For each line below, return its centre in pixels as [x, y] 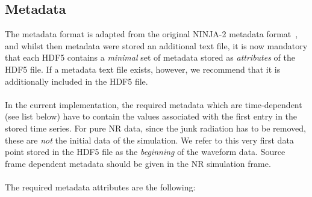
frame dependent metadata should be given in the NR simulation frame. [138, 163]
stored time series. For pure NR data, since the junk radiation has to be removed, [155, 128]
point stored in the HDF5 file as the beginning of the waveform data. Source [145, 152]
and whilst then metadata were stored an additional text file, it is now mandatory [156, 45]
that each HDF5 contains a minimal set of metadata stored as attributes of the [150, 57]
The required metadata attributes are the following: [100, 186]
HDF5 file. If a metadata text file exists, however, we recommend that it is [143, 69]
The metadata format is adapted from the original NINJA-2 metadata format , [151, 34]
